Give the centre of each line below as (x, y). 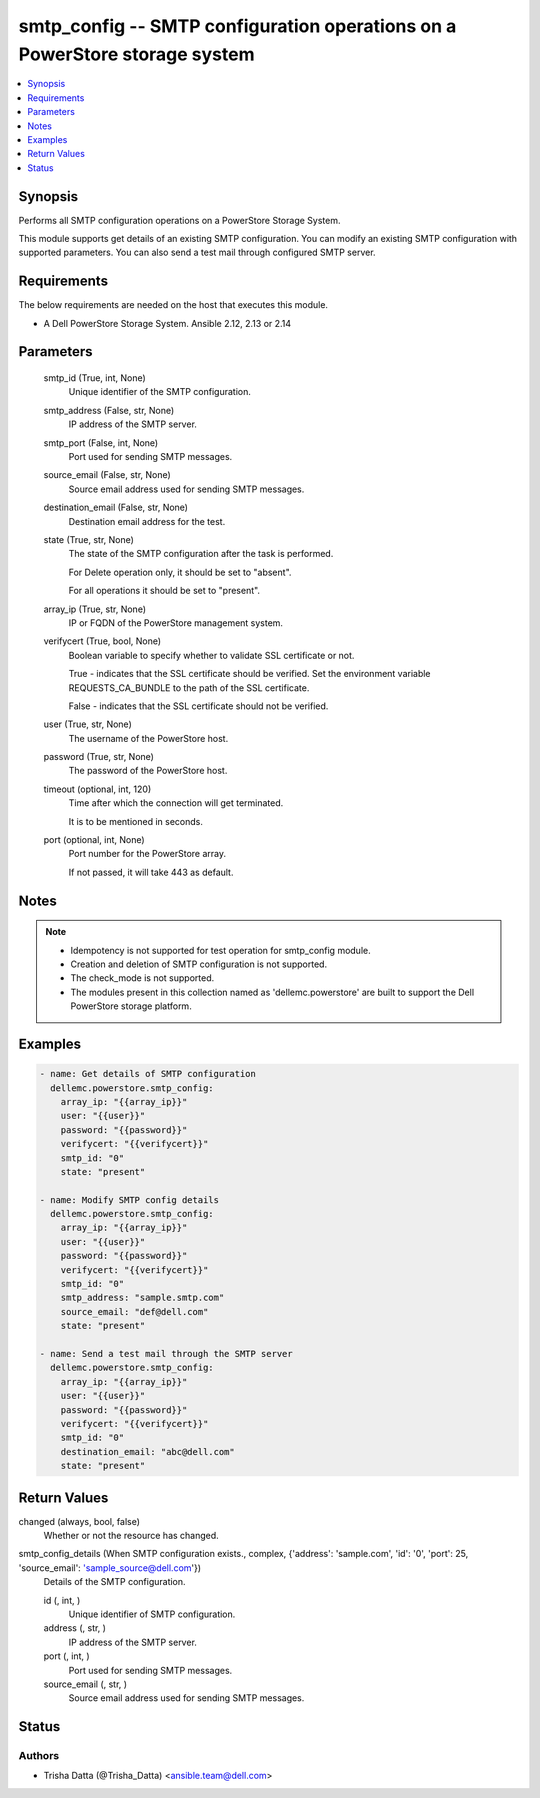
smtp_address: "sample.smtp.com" (142, 1298)
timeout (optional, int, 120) (97, 789)
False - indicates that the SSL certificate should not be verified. (198, 706)
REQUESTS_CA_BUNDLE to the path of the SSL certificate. (189, 687)
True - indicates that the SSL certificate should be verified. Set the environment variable (249, 674)
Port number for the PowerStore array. (147, 854)
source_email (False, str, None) (107, 475)
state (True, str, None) (89, 539)
